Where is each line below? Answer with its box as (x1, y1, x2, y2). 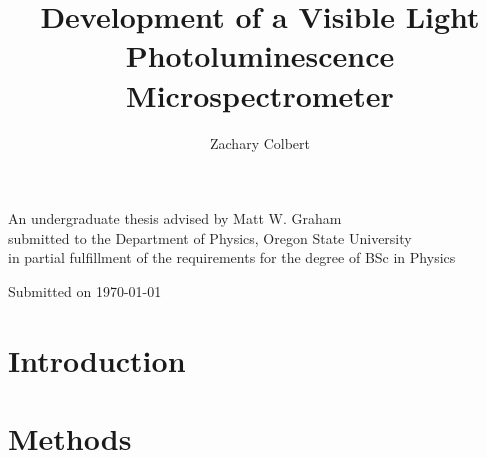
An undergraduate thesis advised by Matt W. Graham (8, 208, 342, 229)
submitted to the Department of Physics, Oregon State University (8, 227, 412, 248)
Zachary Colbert (209, 132, 311, 153)
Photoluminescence (125, 35, 395, 76)
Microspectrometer (126, 74, 394, 115)
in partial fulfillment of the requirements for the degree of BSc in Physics (8, 247, 456, 268)
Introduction (8, 339, 186, 380)
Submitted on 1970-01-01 (8, 280, 162, 301)
